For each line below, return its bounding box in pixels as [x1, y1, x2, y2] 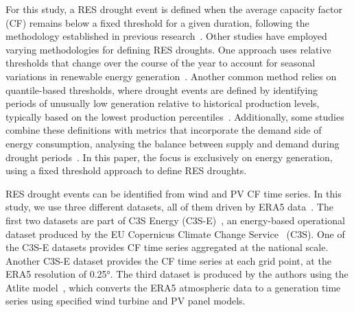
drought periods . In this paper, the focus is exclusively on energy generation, [5, 149, 333, 164]
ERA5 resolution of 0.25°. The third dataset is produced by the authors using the [5, 267, 349, 281]
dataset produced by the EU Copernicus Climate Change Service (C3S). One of [5, 226, 345, 241]
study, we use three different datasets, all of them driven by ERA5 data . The [5, 200, 333, 214]
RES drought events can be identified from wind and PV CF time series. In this [5, 186, 342, 200]
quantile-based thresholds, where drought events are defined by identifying [5, 82, 318, 97]
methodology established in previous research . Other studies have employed [5, 29, 327, 43]
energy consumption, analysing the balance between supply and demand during [5, 136, 340, 150]
